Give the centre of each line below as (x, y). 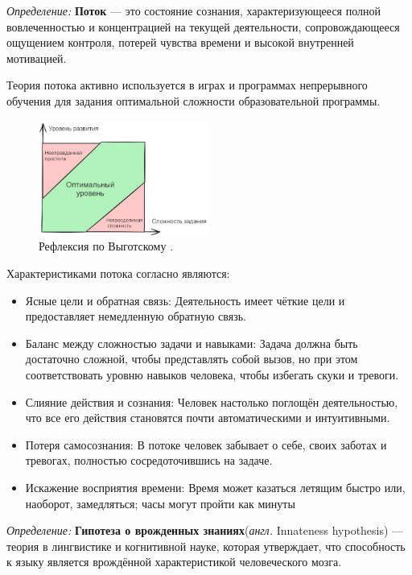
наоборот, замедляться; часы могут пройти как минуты (160, 503)
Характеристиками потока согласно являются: (118, 273)
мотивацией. (37, 58)
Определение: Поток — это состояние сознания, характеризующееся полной (194, 10)
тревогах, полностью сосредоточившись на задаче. (149, 460)
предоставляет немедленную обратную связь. (136, 316)
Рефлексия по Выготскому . (106, 246)
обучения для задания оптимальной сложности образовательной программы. (194, 100)
